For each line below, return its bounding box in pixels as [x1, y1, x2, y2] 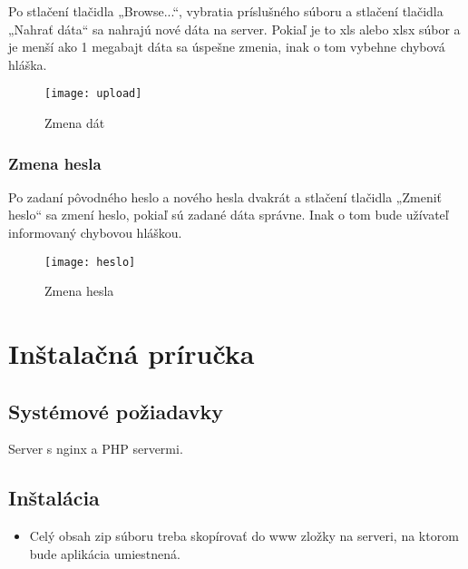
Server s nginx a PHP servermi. [8, 439, 183, 458]
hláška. [8, 54, 47, 74]
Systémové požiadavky [8, 397, 223, 425]
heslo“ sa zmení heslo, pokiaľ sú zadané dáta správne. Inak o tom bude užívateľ [8, 205, 449, 224]
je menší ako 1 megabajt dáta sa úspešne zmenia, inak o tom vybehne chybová [8, 37, 445, 56]
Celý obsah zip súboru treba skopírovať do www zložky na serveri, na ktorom [29, 526, 459, 545]
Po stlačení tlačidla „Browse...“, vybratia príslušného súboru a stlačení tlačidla [8, 2, 444, 20]
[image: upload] [44, 87, 142, 101]
